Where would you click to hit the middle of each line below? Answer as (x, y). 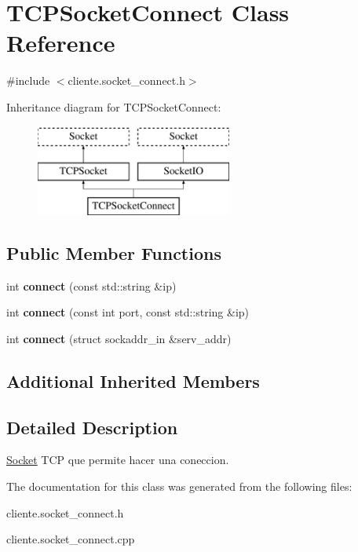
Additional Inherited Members (133, 380)
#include (28, 80)
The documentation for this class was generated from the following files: (179, 486)
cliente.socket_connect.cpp (71, 539)
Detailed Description (92, 427)
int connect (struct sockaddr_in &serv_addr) (119, 338)
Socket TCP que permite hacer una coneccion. (118, 460)
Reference (61, 43)
